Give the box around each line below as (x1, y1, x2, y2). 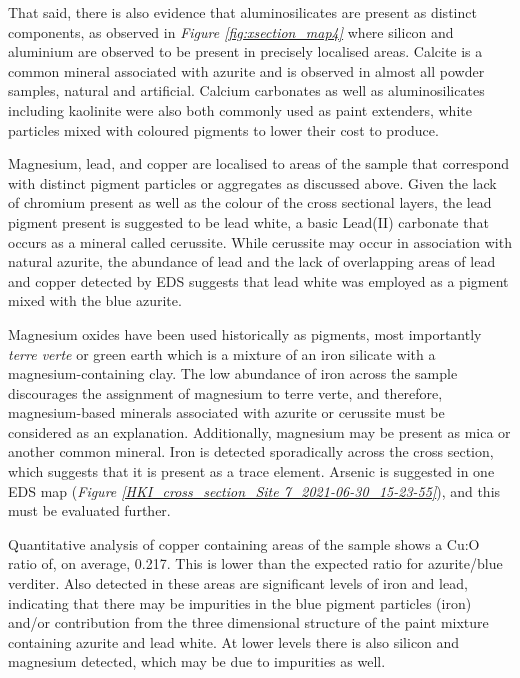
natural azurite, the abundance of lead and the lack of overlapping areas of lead (8, 251, 496, 272)
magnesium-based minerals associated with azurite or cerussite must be (8, 402, 445, 423)
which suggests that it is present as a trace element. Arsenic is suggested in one (8, 461, 495, 482)
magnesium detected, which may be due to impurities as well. (8, 651, 386, 672)
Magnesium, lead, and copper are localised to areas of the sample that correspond (8, 153, 510, 174)
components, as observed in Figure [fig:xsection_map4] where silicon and (8, 21, 454, 42)
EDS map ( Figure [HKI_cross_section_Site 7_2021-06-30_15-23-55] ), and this (8, 480, 501, 501)
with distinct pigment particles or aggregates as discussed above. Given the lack (8, 172, 497, 193)
